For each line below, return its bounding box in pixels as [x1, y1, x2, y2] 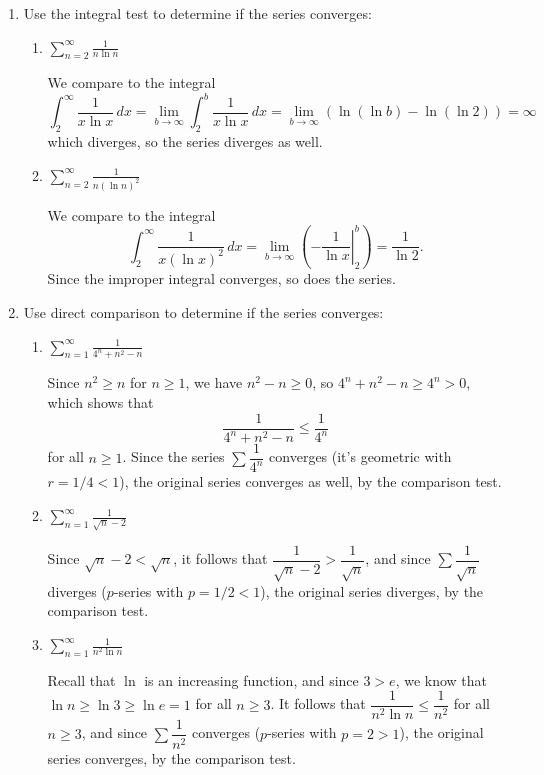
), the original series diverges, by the [260, 580, 484, 601]
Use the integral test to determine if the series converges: [23, 3, 372, 23]
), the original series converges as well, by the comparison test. [119, 471, 502, 492]
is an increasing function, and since [144, 669, 359, 690]
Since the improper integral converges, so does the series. [47, 268, 396, 289]
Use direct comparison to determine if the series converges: [23, 302, 384, 322]
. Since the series [122, 446, 225, 467]
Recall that [47, 669, 116, 690]
